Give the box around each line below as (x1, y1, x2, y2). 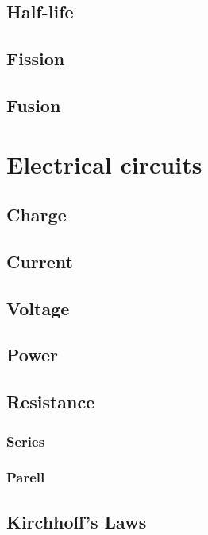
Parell (6, 467, 45, 487)
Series (6, 431, 45, 451)
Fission (6, 46, 65, 71)
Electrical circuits (6, 147, 202, 180)
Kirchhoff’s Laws (6, 509, 147, 533)
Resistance (6, 389, 95, 414)
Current (6, 248, 73, 273)
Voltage (6, 295, 70, 320)
